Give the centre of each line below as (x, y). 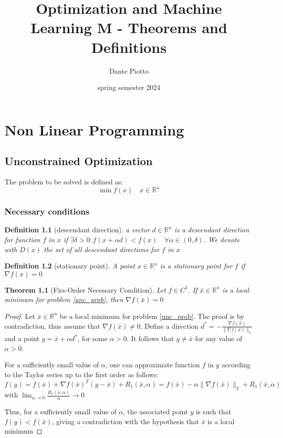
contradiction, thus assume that (52, 326)
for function (22, 239)
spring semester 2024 (129, 87)
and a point (22, 338)
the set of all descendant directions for (101, 249)
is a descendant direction (212, 230)
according (236, 365)
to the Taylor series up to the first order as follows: (82, 374)
